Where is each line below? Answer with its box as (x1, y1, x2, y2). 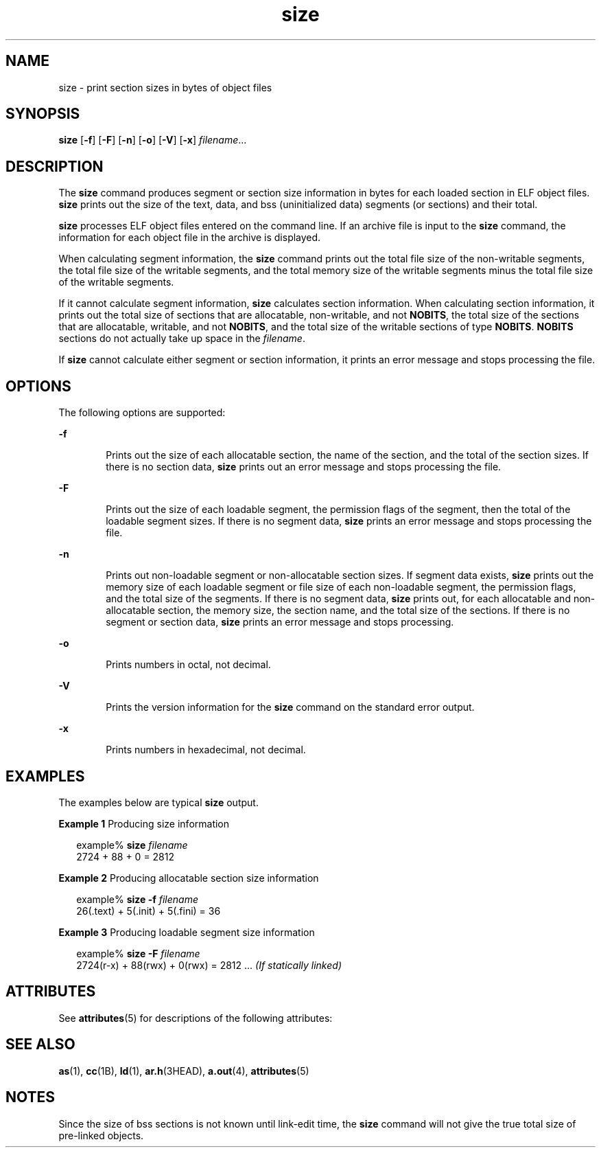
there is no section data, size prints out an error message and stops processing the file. (106, 461, 502, 473)
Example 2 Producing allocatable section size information (58, 871, 319, 884)
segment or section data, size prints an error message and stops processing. (106, 616, 454, 628)
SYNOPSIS (5, 105, 80, 123)
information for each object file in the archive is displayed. (58, 231, 321, 244)
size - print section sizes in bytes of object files (58, 81, 272, 93)
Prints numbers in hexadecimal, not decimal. (106, 744, 306, 756)
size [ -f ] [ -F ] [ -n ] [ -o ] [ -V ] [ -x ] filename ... (58, 134, 247, 146)
